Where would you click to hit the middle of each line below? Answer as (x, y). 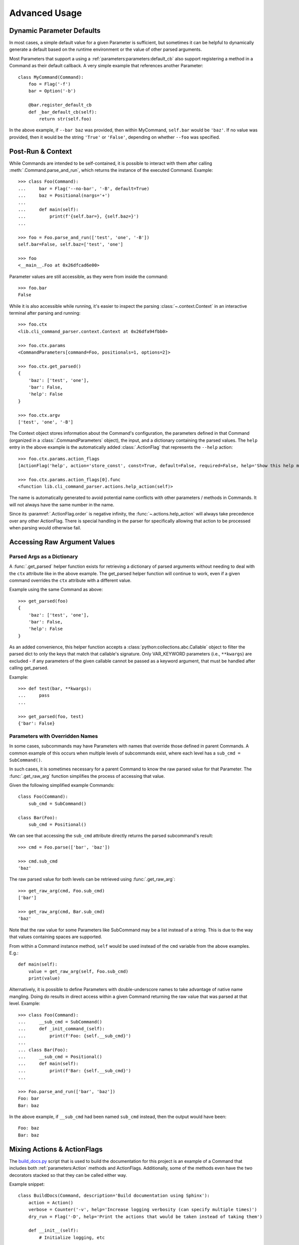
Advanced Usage (46, 13)
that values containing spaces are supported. (56, 937)
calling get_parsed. (29, 668)
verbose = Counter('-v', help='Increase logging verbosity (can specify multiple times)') (143, 1210)
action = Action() (51, 1202)
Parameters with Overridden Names (54, 736)
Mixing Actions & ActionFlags (56, 1149)
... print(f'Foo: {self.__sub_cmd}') (75, 1036)
